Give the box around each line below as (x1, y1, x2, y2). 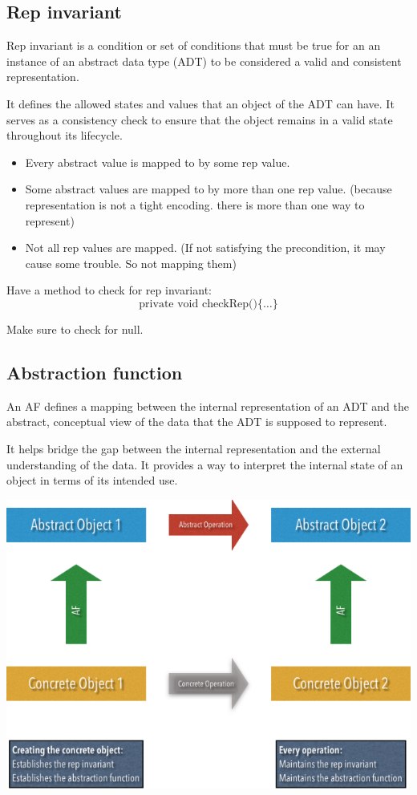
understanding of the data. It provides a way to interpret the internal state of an (6, 456, 403, 473)
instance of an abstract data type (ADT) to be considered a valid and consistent (6, 52, 402, 69)
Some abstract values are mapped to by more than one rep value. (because (25, 180, 392, 197)
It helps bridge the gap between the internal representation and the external (6, 440, 381, 456)
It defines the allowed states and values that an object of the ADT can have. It (6, 95, 395, 112)
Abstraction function (6, 359, 183, 384)
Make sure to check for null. (6, 320, 144, 337)
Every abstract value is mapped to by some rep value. (25, 153, 290, 170)
